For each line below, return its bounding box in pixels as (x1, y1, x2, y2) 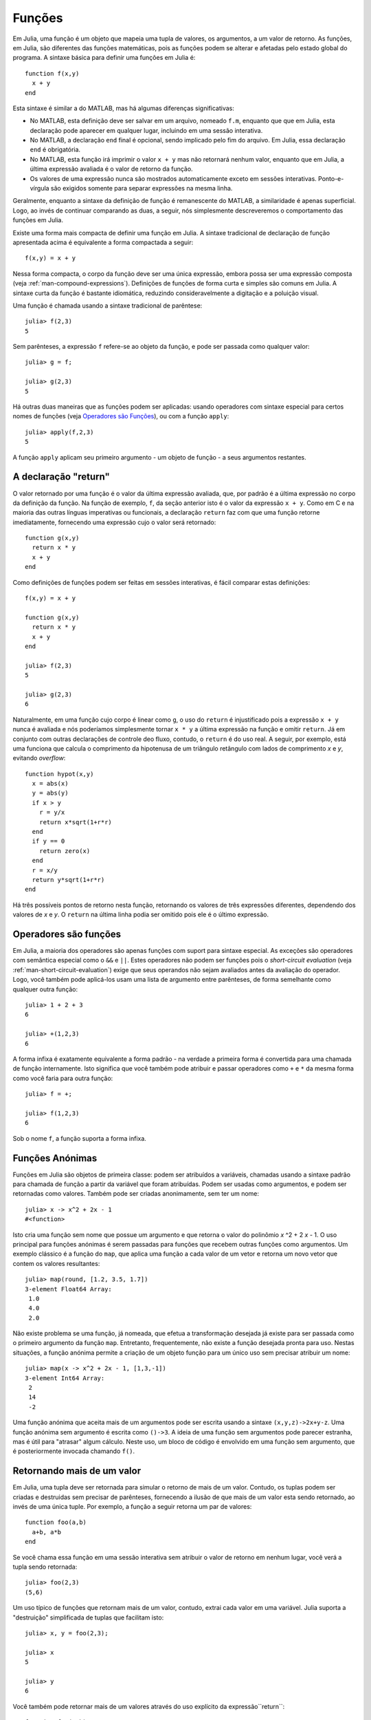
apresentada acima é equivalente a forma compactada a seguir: (12, 238, 194, 246)
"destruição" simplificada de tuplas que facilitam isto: (12, 1613, 164, 1622)
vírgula (30, 184, 49, 193)
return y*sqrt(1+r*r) (32, 876, 105, 883)
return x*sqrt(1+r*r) (38, 818, 113, 826)
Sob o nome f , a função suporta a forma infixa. (12, 1134, 147, 1142)
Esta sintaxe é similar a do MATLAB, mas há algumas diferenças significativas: (12, 104, 235, 112)
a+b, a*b (32, 1528, 62, 1536)
